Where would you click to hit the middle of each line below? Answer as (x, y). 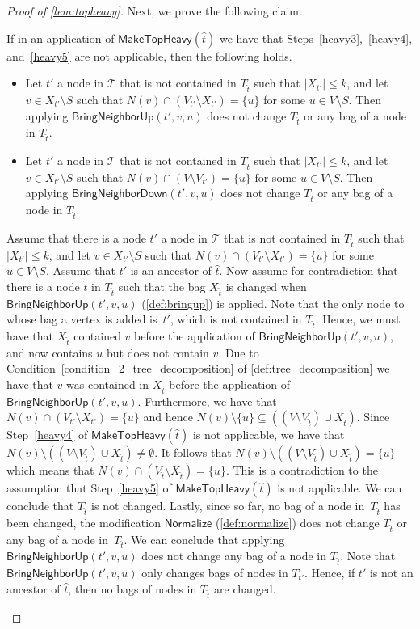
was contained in (108, 384)
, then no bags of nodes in (132, 588)
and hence (168, 417)
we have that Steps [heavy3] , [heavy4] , (316, 38)
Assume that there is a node (76, 237)
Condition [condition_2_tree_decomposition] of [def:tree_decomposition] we (198, 368)
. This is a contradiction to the (302, 470)
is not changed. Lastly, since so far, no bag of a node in (228, 506)
